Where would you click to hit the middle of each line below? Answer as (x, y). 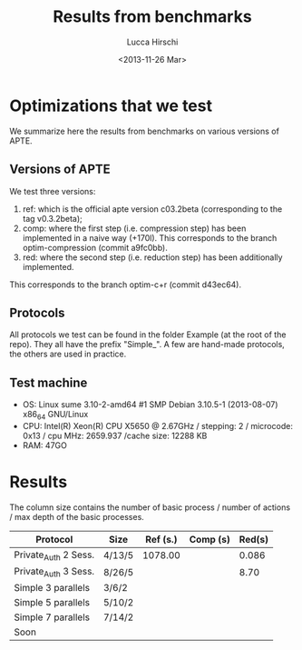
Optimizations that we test (111, 105)
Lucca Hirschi (152, 42)
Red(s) (254, 539)
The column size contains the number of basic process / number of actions (150, 507)
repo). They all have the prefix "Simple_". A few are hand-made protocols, (147, 345)
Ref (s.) (161, 539)
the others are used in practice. (68, 354)
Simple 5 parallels (52, 603)
